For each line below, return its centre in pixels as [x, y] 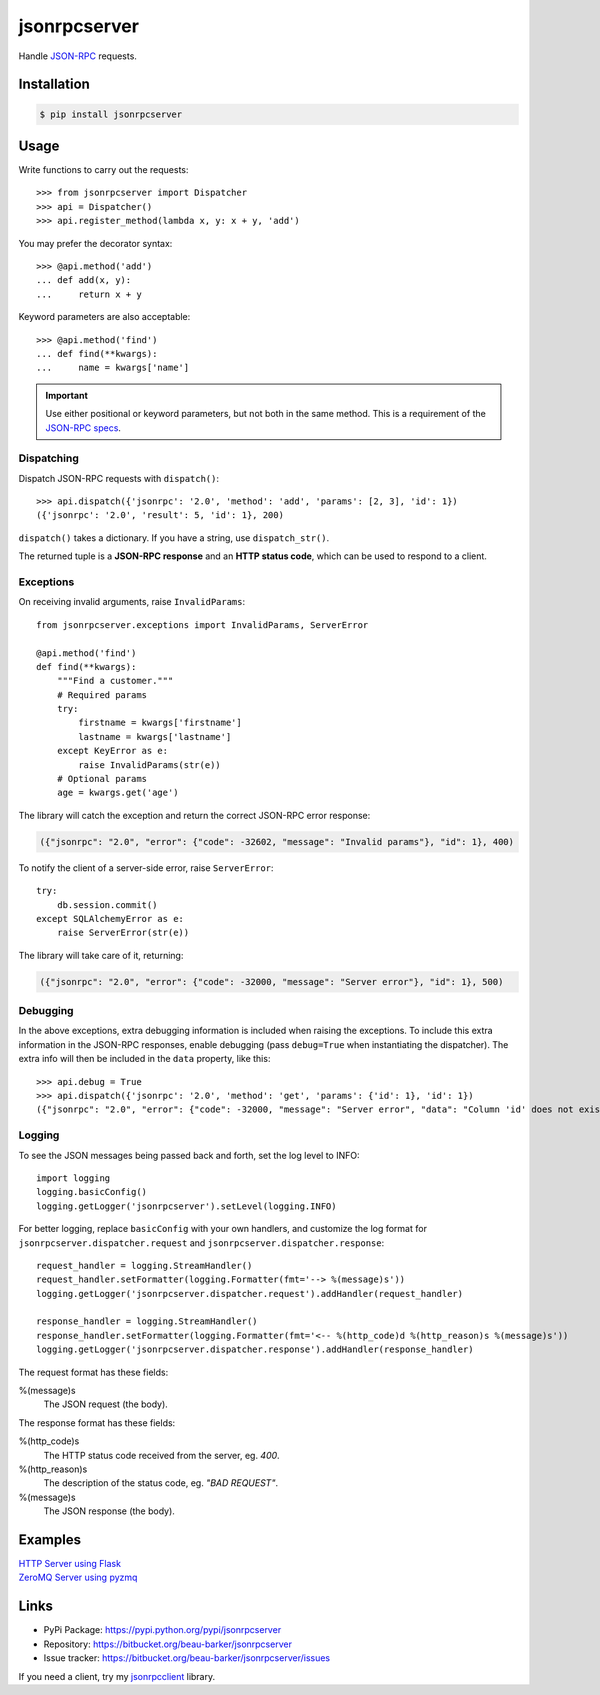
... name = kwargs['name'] [113, 368]
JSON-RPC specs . [83, 427]
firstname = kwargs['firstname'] [160, 723]
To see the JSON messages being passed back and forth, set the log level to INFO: [189, 1155]
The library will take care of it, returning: [101, 955]
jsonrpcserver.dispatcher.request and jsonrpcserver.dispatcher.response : [201, 1242]
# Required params [102, 694]
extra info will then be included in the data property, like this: [144, 1059]
